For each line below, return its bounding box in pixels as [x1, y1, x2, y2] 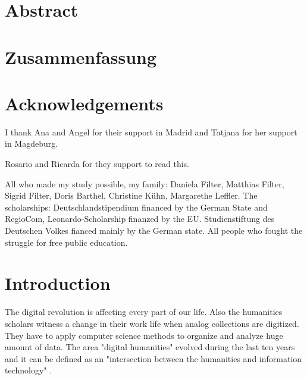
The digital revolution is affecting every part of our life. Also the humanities [5, 305, 283, 318]
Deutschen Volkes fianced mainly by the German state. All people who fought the [5, 224, 303, 237]
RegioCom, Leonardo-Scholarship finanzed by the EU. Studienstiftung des [5, 212, 275, 225]
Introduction [5, 271, 111, 295]
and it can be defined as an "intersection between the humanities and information [5, 352, 302, 364]
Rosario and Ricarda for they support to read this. [5, 157, 190, 170]
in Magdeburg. [5, 137, 58, 150]
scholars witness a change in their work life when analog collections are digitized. [5, 317, 299, 329]
